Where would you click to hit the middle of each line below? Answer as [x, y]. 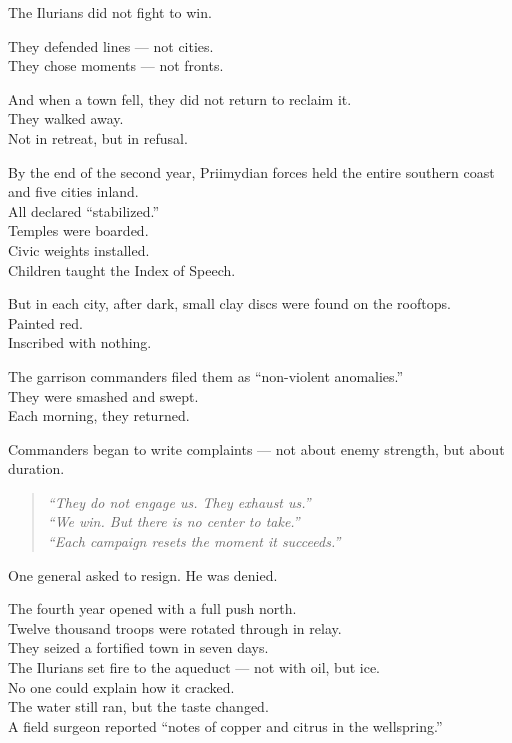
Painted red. [45, 322]
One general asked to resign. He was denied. [143, 574]
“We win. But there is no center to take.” [173, 521]
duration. [36, 468]
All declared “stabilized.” [84, 210]
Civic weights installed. [79, 249]
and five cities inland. [73, 191]
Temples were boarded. [78, 230]
